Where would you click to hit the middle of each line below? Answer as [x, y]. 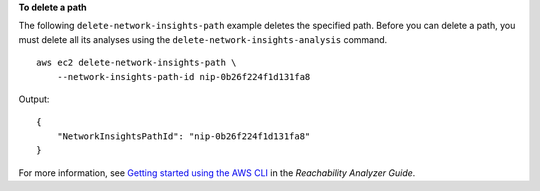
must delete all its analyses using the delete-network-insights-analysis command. [203, 39]
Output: [34, 99]
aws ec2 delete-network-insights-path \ [136, 63]
